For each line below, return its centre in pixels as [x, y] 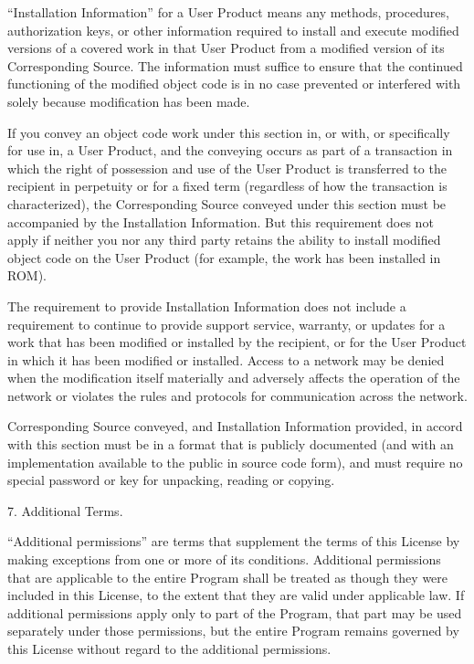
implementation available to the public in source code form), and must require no [235, 462]
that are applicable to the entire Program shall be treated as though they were [228, 577]
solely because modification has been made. [129, 101]
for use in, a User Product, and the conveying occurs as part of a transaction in [230, 150]
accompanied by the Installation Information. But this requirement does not [221, 221]
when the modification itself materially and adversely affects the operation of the [234, 378]
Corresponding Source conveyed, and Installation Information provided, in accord [235, 426]
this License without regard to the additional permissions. [169, 648]
